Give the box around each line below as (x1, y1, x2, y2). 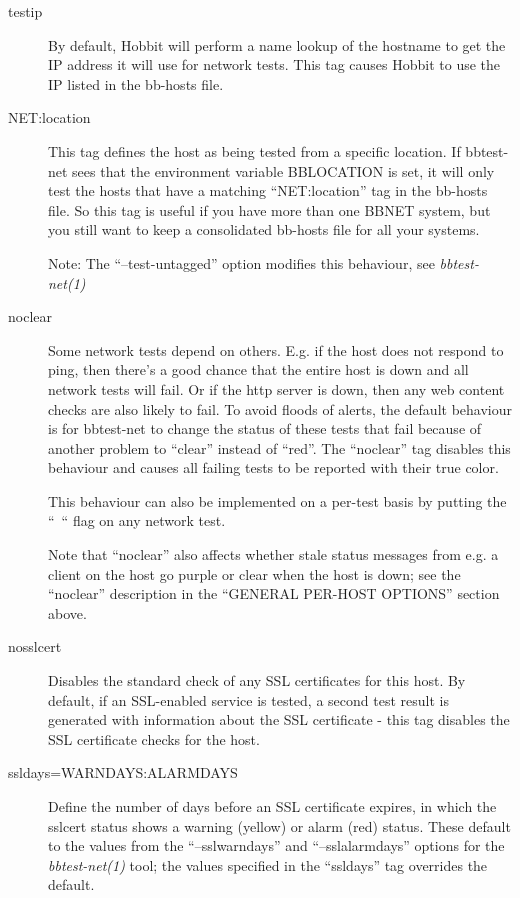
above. (48, 602, 87, 623)
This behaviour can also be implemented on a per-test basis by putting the (48, 490, 507, 511)
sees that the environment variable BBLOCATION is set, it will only (72, 160, 495, 181)
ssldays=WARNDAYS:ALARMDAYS (8, 762, 238, 783)
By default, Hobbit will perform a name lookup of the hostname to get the (48, 34, 506, 55)
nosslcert (8, 636, 62, 657)
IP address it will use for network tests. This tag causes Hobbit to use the (48, 54, 501, 75)
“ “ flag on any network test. (48, 510, 226, 531)
